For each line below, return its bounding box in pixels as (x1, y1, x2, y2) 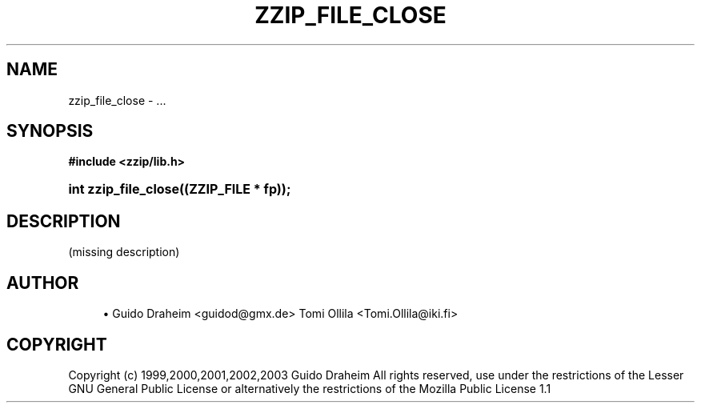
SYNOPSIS (6, 121, 94, 142)
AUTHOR (6, 272, 79, 293)
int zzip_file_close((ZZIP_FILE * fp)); (68, 181, 291, 198)
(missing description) (68, 245, 180, 259)
